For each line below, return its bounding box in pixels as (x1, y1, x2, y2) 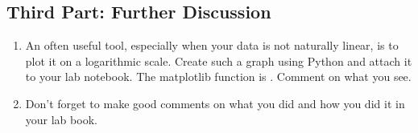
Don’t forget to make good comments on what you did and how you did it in (25, 95, 405, 111)
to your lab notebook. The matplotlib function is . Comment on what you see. (25, 68, 412, 85)
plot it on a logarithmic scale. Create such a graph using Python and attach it (25, 52, 412, 69)
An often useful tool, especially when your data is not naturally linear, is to (25, 37, 399, 54)
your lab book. (25, 111, 97, 127)
